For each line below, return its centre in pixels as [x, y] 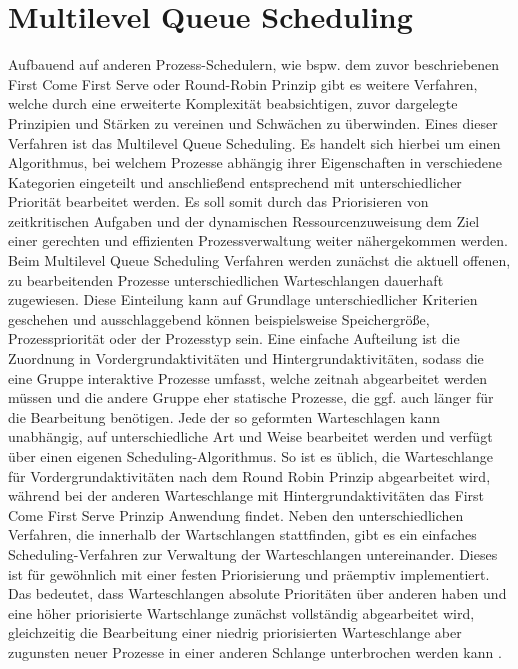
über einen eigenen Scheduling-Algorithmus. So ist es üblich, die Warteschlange [250, 456]
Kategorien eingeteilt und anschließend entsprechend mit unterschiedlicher [235, 181]
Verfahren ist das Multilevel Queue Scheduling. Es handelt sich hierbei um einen [254, 142]
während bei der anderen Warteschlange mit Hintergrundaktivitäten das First [246, 495]
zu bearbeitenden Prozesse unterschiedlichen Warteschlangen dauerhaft [226, 279]
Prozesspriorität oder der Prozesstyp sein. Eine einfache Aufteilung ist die [234, 338]
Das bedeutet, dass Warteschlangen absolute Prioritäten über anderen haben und [257, 593]
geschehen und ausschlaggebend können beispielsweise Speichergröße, [219, 318]
